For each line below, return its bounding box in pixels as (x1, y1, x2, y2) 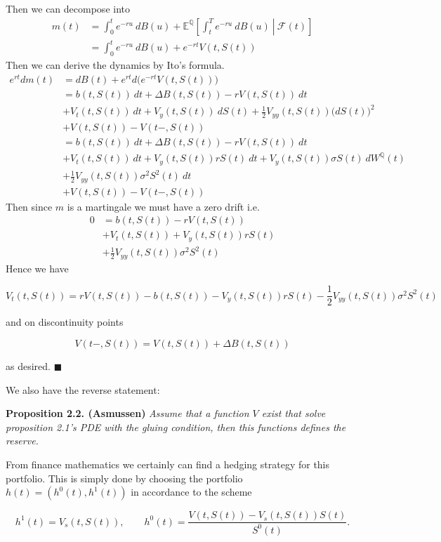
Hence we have (6, 260, 69, 275)
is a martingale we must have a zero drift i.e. (67, 199, 260, 213)
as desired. (6, 359, 51, 374)
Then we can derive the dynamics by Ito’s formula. (6, 57, 225, 72)
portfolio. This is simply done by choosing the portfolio (6, 470, 243, 485)
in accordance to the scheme (131, 484, 252, 499)
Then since (6, 199, 53, 213)
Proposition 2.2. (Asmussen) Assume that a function (6, 406, 249, 421)
